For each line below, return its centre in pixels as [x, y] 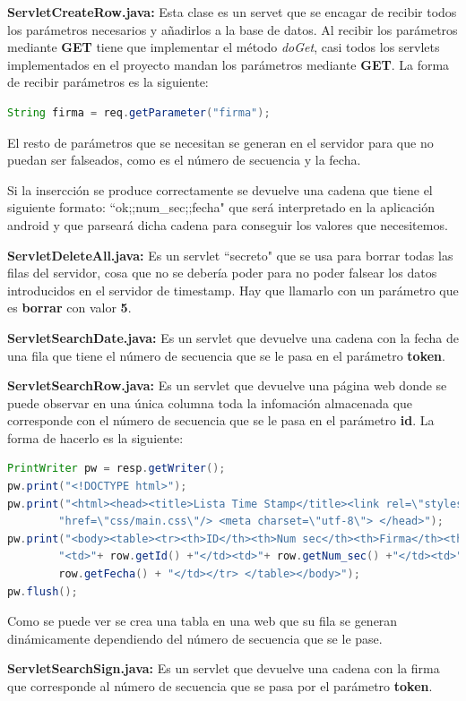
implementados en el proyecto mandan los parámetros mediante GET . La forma [229, 64]
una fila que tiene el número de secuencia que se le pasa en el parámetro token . [226, 355]
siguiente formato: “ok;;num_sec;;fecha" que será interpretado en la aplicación [221, 207]
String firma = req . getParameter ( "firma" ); [139, 112]
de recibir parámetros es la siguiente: [108, 82]
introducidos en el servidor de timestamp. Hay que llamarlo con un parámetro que [233, 290]
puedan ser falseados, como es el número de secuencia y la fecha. [184, 160]
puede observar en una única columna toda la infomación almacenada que [210, 402]
